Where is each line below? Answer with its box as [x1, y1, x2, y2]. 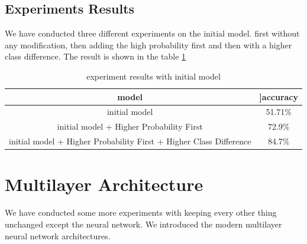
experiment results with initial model [86, 70, 221, 82]
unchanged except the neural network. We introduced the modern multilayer [5, 217, 282, 230]
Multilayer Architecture [5, 172, 203, 196]
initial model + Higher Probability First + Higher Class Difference [9, 135, 251, 147]
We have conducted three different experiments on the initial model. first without [5, 27, 300, 39]
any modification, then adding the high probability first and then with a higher [5, 38, 292, 51]
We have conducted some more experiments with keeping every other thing [5, 206, 277, 219]
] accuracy [259, 90, 299, 103]
